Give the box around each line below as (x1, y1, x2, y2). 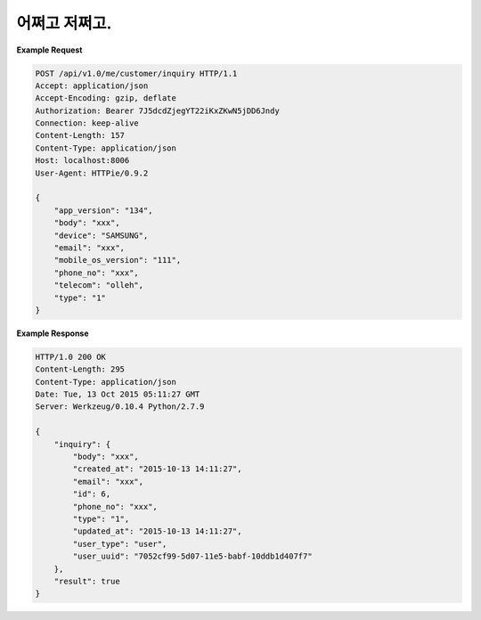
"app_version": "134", (53, 205, 153, 216)
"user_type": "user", (72, 539, 167, 549)
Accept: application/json (35, 80, 149, 91)
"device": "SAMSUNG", (53, 230, 149, 241)
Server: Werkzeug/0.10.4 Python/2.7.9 (35, 402, 205, 412)
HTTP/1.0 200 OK (35, 352, 107, 362)
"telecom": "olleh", (53, 281, 144, 290)
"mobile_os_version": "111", (53, 255, 182, 265)
